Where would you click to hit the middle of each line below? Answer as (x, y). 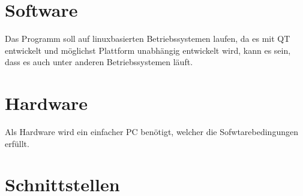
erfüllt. (17, 143)
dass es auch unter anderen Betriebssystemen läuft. (99, 62)
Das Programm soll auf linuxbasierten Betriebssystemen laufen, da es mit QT (148, 39)
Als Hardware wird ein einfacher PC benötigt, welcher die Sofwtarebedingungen (151, 132)
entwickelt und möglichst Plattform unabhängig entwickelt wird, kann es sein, (148, 50)
